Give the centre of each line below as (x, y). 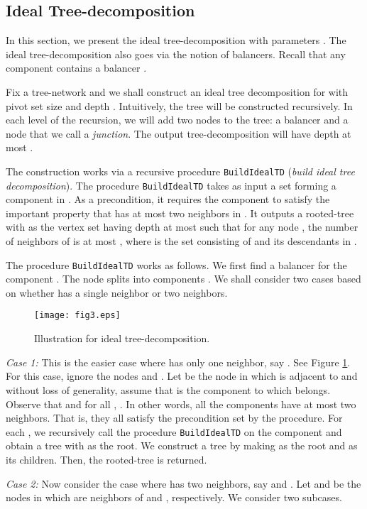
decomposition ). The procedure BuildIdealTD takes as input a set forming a (171, 185)
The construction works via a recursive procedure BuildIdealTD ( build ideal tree (180, 171)
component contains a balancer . (76, 68)
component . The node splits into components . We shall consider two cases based (183, 279)
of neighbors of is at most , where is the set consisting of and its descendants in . (181, 241)
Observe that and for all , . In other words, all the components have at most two (181, 404)
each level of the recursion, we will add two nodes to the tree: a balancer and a (177, 120)
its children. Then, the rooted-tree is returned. (106, 459)
